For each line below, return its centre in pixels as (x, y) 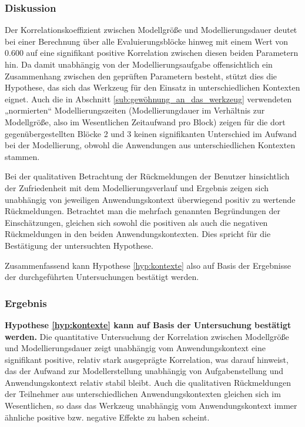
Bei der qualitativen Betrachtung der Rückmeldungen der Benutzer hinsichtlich (147, 176)
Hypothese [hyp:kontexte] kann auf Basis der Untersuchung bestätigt (148, 324)
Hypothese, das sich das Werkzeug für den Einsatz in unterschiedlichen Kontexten (152, 87)
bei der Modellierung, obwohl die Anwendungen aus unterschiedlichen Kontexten (150, 145)
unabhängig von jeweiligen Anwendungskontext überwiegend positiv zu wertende (150, 199)
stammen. (22, 156)
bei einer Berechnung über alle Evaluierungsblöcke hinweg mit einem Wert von (147, 41)
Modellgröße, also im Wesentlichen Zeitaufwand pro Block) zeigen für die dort (145, 121)
